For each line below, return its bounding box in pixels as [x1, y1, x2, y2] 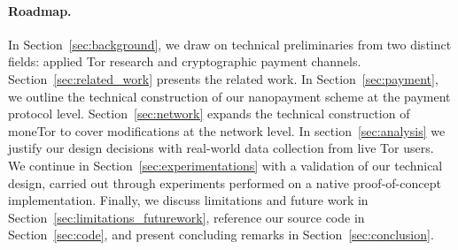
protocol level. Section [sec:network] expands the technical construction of [8, 104, 410, 123]
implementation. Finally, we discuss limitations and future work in [8, 191, 369, 209]
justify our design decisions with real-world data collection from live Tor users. [8, 139, 434, 157]
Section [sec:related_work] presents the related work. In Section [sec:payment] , [8, 69, 439, 87]
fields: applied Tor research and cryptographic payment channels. [8, 52, 361, 71]
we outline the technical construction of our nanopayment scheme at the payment [8, 87, 451, 105]
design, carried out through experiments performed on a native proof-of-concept [8, 173, 441, 192]
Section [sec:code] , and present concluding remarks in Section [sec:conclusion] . [8, 225, 434, 244]
